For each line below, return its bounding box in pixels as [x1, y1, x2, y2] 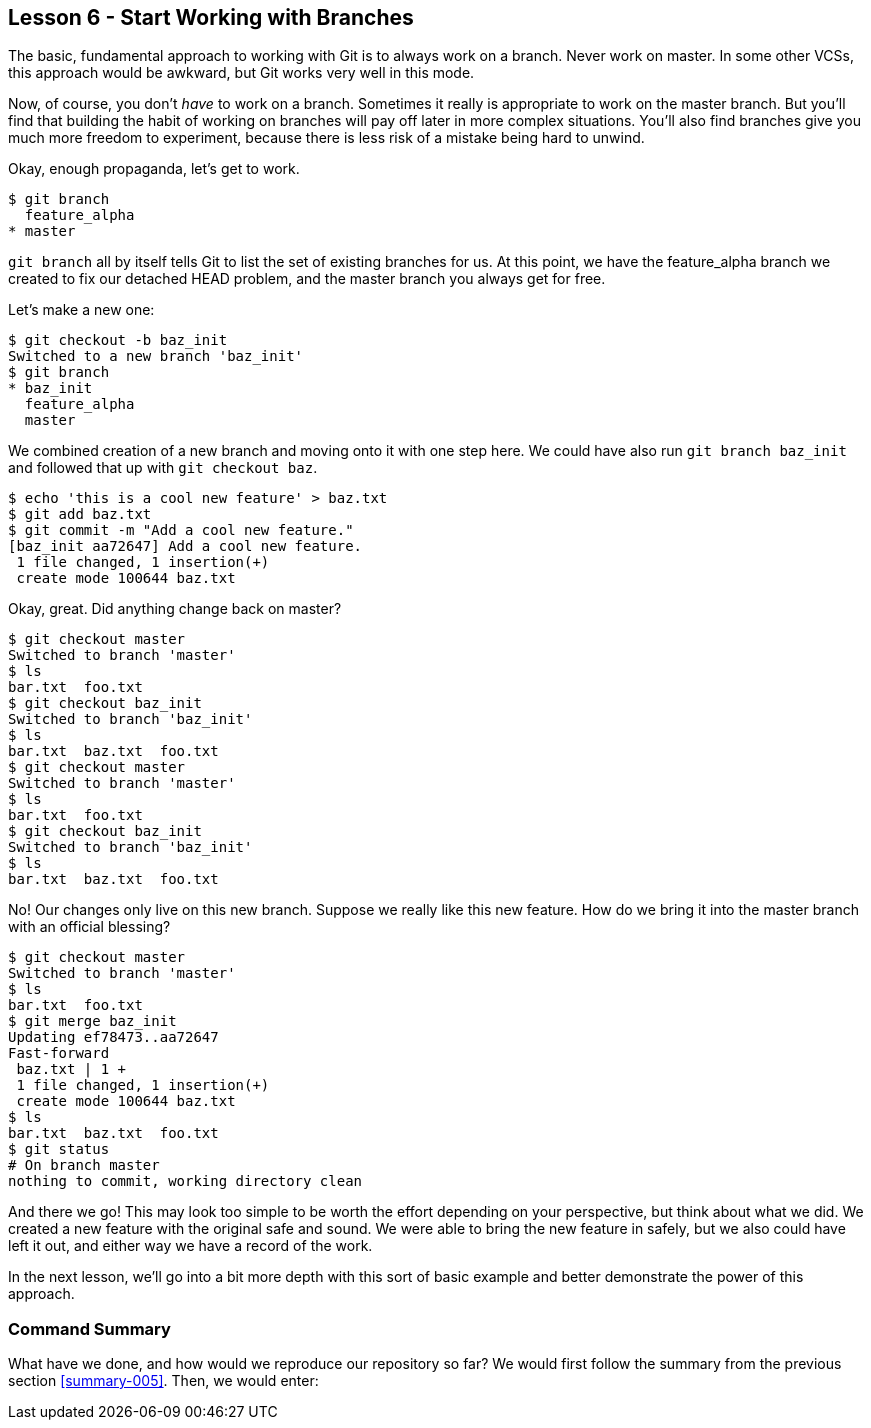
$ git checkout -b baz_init [8, 332, 228, 349]
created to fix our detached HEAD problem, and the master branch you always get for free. [8, 270, 606, 288]
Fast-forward [8, 1045, 110, 1062]
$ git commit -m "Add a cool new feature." [8, 522, 354, 539]
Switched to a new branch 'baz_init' [8, 348, 304, 365]
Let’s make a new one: [8, 301, 155, 319]
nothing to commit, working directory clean [8, 1173, 363, 1190]
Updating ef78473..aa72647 [8, 1029, 219, 1046]
